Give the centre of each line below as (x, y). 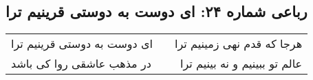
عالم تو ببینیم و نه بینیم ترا (241, 64)
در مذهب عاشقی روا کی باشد (81, 64)
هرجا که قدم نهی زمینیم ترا (239, 44)
